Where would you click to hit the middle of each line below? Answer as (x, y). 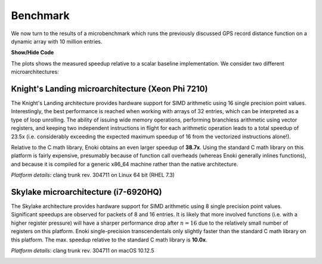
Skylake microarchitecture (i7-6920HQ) (86, 192)
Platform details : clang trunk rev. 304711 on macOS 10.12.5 (83, 251)
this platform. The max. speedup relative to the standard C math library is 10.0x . (109, 240)
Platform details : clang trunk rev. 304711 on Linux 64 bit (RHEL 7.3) (93, 175)
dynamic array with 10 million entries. (57, 41)
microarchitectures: (35, 72)
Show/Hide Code (32, 52)
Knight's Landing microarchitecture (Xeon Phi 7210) (109, 88)
